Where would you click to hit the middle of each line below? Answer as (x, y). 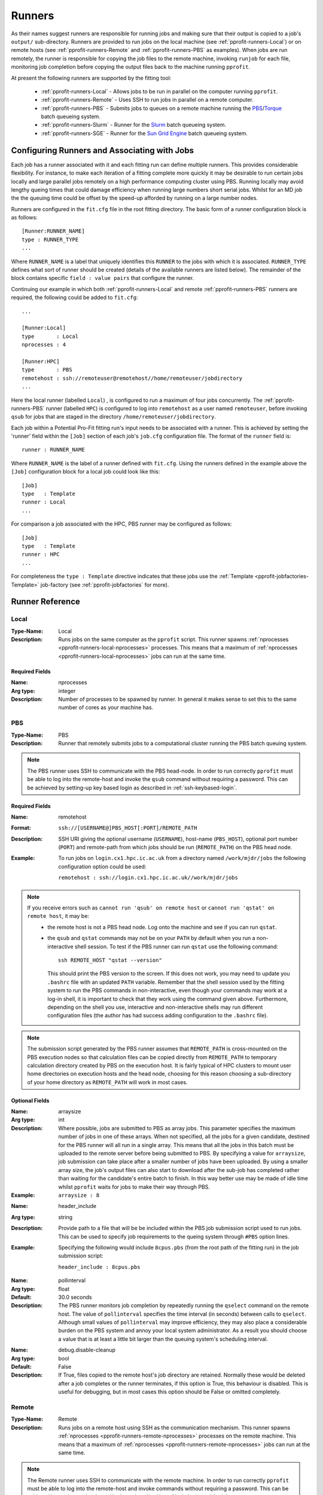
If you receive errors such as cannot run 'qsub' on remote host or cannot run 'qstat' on (151, 908)
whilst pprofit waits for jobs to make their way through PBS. (134, 1186)
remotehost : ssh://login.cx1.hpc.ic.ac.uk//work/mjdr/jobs (148, 878)
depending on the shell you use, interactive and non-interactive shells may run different (155, 1007)
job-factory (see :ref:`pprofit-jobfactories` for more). (105, 585)
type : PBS (47, 370)
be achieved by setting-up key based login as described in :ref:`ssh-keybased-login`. (132, 788)
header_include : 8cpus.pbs (99, 1267)
